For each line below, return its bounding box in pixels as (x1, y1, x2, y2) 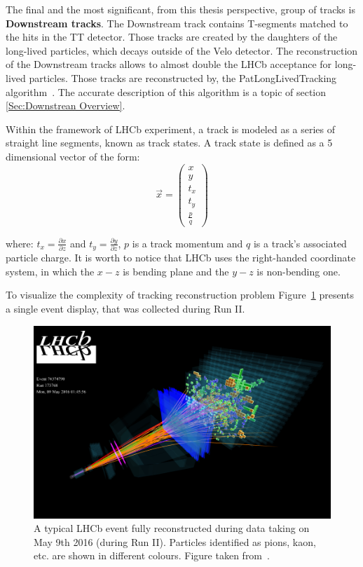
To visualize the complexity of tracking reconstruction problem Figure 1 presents (6, 287, 354, 302)
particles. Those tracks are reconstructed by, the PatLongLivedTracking (29, 70, 337, 85)
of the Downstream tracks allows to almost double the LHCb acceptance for (6, 57, 332, 71)
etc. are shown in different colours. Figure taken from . (34, 548, 270, 563)
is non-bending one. (256, 264, 341, 278)
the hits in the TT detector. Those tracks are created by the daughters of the (6, 29, 338, 44)
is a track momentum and (132, 235, 243, 250)
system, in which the (6, 264, 95, 278)
